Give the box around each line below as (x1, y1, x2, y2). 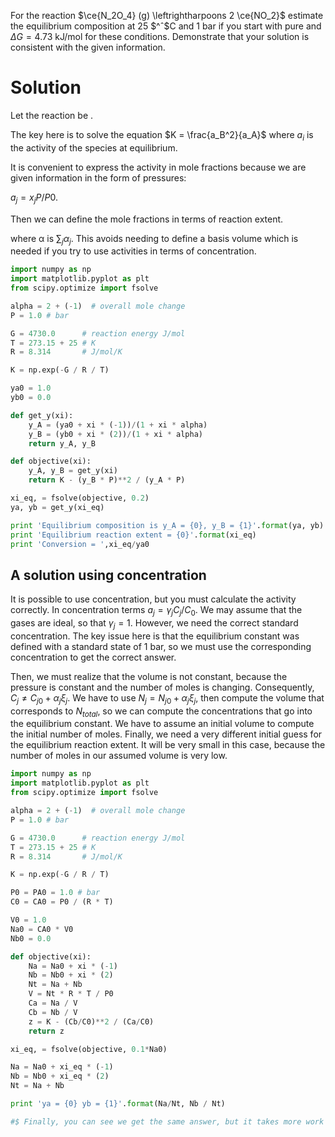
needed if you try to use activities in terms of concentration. (10, 245, 257, 257)
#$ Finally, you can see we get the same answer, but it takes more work (10, 1116, 325, 1127)
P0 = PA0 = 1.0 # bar (10, 888, 101, 898)
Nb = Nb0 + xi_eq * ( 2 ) (10, 1071, 110, 1082)
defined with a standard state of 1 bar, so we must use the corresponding (10, 640, 312, 652)
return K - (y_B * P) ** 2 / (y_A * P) (28, 475, 186, 485)
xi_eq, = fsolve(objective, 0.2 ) (10, 493, 150, 504)
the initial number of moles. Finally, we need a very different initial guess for (10, 728, 323, 740)
